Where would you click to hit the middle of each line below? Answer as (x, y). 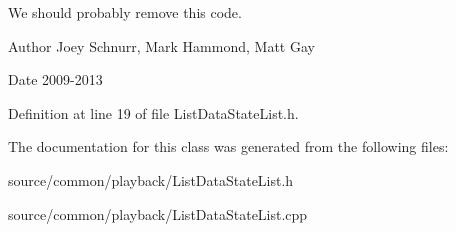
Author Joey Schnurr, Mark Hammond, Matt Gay (161, 45)
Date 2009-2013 (55, 79)
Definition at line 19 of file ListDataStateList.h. (153, 112)
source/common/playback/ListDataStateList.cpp (158, 213)
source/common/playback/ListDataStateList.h (151, 179)
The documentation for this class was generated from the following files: (228, 146)
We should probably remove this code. (125, 12)
